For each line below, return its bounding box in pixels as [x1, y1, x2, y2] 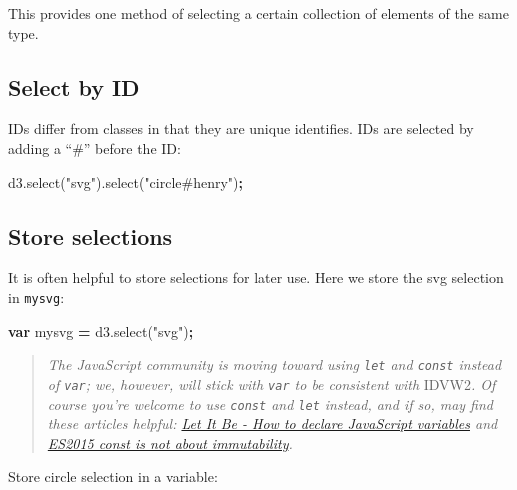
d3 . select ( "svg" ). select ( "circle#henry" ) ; [8, 171, 244, 192]
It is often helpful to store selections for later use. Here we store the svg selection [8, 267, 504, 288]
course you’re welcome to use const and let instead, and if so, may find [47, 393, 494, 414]
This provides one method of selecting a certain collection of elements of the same [8, 3, 509, 23]
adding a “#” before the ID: [8, 137, 181, 158]
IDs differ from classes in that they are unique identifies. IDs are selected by [8, 118, 474, 139]
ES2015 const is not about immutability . [47, 432, 293, 453]
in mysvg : [8, 286, 65, 307]
